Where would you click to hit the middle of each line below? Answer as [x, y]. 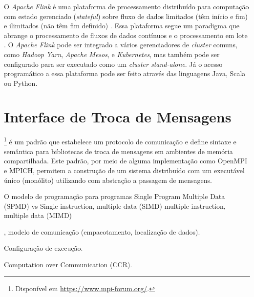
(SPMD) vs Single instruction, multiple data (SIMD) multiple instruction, [115, 206]
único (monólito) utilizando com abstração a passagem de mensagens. [108, 180]
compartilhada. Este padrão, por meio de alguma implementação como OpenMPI [126, 161]
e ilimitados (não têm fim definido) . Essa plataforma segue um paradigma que [122, 26]
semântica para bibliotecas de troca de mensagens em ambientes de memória [118, 151]
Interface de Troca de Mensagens [118, 116]
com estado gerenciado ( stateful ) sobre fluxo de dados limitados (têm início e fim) [126, 16]
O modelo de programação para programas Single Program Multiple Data [115, 196]
